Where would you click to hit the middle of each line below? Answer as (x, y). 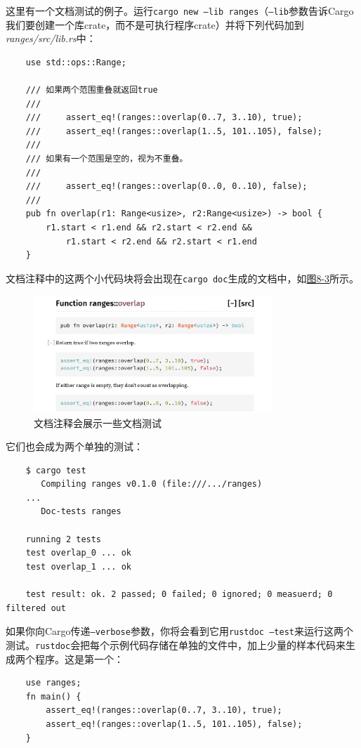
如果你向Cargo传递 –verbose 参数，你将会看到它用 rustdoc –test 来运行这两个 (179, 631)
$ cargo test (56, 470)
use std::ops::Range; (76, 62)
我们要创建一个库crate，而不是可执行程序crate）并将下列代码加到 (155, 24)
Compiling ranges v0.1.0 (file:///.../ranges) (152, 484)
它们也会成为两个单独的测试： (74, 446)
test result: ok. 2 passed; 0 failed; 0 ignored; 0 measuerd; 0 (179, 595)
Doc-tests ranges (81, 512)
